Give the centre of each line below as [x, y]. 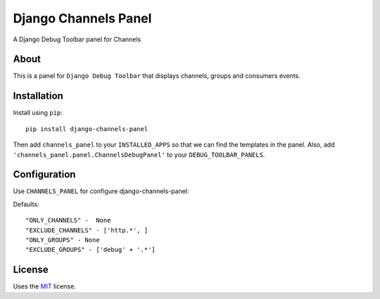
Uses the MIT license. [45, 286]
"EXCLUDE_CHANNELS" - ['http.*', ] [87, 230]
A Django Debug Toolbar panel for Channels [77, 39]
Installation [38, 96]
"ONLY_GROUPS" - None [63, 240]
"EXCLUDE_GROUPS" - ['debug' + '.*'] [91, 250]
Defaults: [26, 204]
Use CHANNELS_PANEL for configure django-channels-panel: [101, 191]
